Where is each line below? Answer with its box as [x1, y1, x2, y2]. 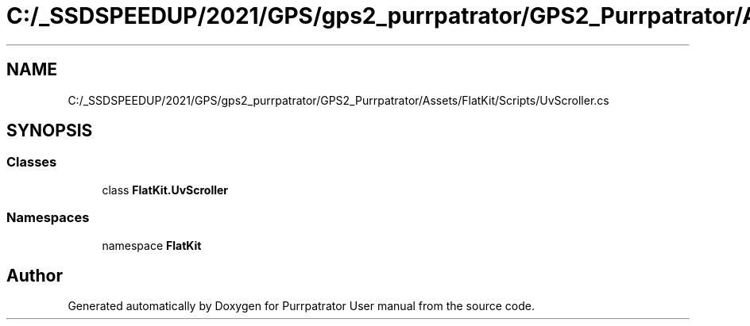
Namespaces [6, 209, 90, 226]
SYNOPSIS [6, 121, 93, 141]
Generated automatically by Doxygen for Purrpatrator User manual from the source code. [68, 299, 535, 313]
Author [6, 265, 63, 286]
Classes [6, 154, 57, 171]
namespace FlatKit [102, 238, 202, 252]
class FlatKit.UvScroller [102, 182, 229, 197]
